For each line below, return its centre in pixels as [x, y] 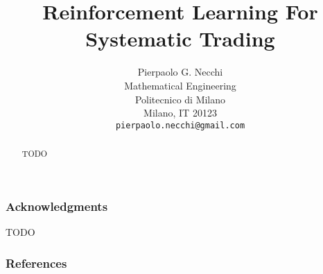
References [36, 263]
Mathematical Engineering [180, 85]
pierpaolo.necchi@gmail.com [180, 125]
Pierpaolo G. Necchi [180, 72]
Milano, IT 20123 [180, 113]
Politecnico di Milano [180, 99]
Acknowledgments [57, 206]
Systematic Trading [180, 38]
